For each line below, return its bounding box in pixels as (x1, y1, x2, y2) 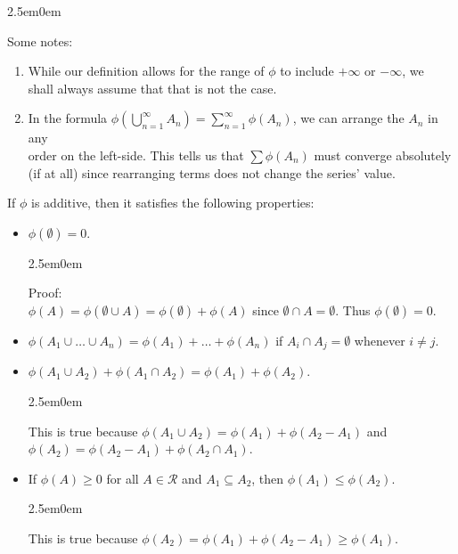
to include (280, 61, 334, 80)
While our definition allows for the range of (28, 61, 265, 80)
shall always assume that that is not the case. (28, 78, 277, 97)
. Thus (335, 300, 371, 319)
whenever (354, 330, 405, 349)
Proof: (28, 283, 62, 302)
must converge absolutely (314, 145, 452, 164)
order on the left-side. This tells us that (28, 145, 244, 164)
